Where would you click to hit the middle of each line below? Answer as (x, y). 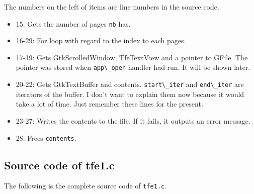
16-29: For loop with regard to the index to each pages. (101, 40)
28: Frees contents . (46, 137)
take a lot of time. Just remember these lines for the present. (109, 104)
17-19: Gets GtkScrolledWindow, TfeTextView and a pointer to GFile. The (132, 57)
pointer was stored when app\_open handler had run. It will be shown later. (133, 67)
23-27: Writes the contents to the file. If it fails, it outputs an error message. (133, 120)
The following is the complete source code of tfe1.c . (86, 186)
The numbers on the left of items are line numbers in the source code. (112, 7)
